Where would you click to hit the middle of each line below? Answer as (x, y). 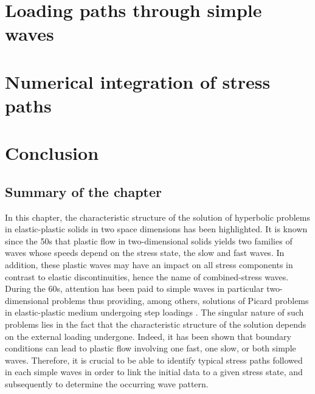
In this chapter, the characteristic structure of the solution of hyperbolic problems (157, 217)
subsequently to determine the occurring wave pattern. (107, 384)
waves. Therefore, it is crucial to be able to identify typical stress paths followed (154, 360)
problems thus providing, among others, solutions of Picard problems (180, 300)
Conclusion (52, 153)
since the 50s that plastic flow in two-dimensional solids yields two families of (149, 240)
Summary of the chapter (84, 191)
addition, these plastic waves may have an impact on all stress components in (149, 265)
